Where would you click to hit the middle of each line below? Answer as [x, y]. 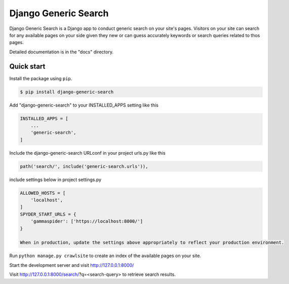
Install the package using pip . [41, 78]
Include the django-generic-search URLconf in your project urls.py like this [87, 153]
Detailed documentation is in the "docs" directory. [61, 52]
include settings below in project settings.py [55, 180]
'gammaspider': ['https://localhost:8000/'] [87, 221]
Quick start [27, 66]
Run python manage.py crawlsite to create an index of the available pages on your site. [105, 256]
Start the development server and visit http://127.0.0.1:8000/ [72, 265]
